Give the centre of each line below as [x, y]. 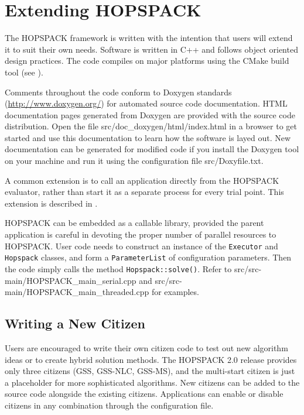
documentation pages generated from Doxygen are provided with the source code [150, 114]
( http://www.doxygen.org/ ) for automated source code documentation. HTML [146, 103]
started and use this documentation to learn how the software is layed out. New [148, 137]
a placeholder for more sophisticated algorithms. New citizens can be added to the [152, 382]
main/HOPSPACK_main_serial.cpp [71, 280]
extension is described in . [51, 203]
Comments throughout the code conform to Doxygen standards [118, 92]
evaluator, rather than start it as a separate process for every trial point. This [144, 192]
